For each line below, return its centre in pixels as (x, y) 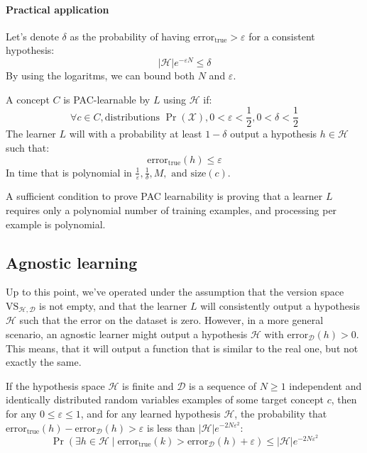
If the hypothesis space (55, 385)
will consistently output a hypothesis (280, 305)
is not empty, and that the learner (113, 305)
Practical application (57, 9)
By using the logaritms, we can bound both (100, 75)
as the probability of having (130, 36)
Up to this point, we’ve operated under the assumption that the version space (175, 292)
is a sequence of (223, 385)
